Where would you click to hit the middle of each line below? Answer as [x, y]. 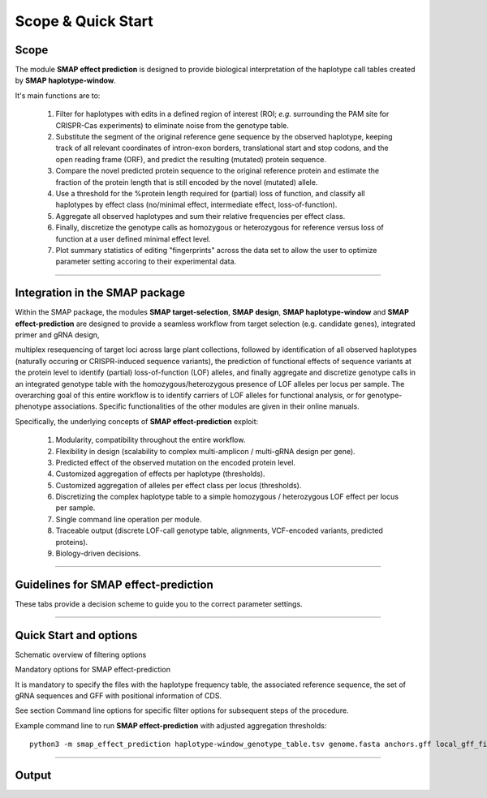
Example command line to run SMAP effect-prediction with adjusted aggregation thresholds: [171, 725]
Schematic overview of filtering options [81, 654]
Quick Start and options [76, 635]
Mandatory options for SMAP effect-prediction [93, 670]
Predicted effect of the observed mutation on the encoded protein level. [176, 462]
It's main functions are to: [58, 95]
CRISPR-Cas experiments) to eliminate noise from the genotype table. [172, 125]
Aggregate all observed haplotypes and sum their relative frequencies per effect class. [200, 216]
